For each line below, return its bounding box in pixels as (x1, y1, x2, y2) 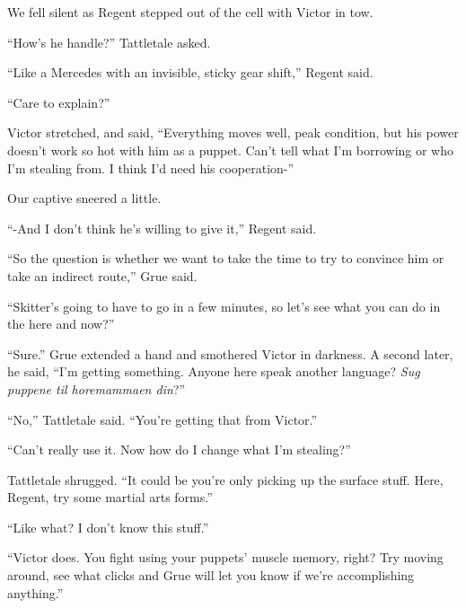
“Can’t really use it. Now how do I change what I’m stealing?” (7, 440, 351, 459)
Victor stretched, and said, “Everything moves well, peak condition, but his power (7, 123, 459, 142)
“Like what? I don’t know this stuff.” (7, 517, 209, 536)
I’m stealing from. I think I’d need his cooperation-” (7, 158, 295, 177)
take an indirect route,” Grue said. (7, 266, 198, 285)
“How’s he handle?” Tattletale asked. (7, 32, 211, 51)
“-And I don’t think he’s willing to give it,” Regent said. (7, 218, 317, 237)
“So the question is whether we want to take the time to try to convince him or (7, 249, 444, 268)
